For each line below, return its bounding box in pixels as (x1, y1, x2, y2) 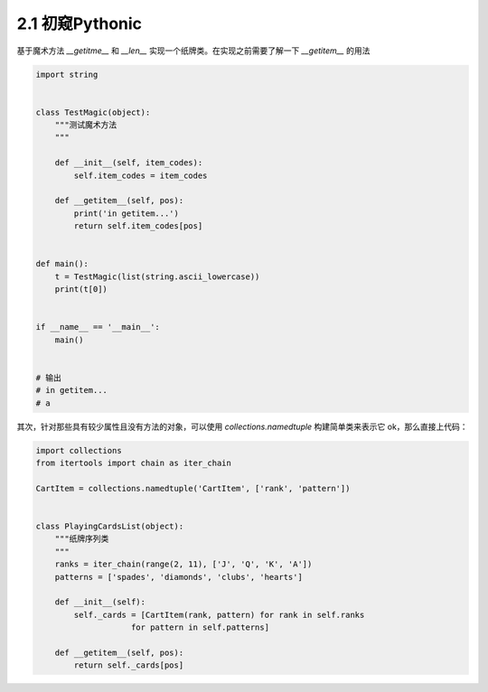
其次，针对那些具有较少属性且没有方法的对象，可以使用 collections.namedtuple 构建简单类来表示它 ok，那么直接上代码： (16, 421, 469, 432)
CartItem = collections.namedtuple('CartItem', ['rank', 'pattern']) (35, 483, 351, 493)
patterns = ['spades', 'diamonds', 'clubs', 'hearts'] (54, 572, 303, 582)
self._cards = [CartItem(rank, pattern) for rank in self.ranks (73, 610, 365, 620)
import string (35, 69, 99, 79)
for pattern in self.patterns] (131, 622, 270, 632)
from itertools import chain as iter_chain (35, 458, 232, 469)
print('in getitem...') (73, 208, 180, 219)
